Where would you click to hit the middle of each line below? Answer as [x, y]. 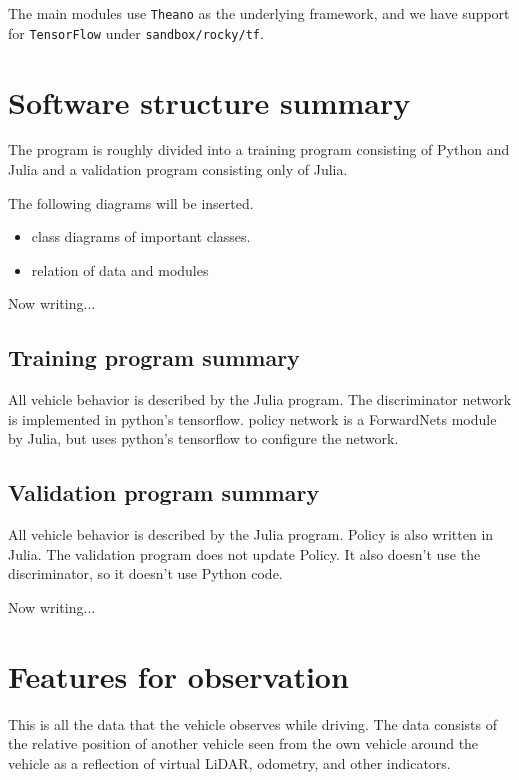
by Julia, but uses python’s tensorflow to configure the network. [203, 438]
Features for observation [178, 675]
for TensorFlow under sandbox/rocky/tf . [136, 32]
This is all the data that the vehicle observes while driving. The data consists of [253, 723]
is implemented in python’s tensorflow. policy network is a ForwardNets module [252, 418]
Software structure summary [209, 101]
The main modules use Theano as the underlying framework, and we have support [259, 13]
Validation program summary [164, 492]
